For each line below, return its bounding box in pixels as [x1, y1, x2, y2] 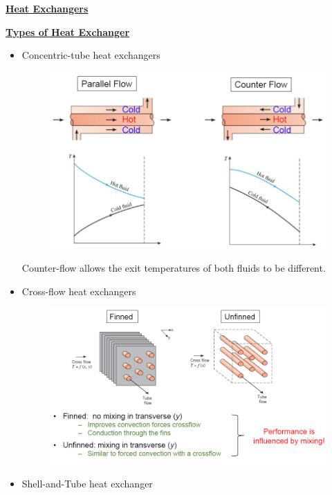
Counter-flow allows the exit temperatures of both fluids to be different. [21, 260, 326, 274]
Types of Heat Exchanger [6, 24, 130, 39]
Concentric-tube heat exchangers [21, 48, 160, 62]
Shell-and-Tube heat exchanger [21, 476, 153, 490]
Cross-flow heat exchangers [21, 283, 136, 298]
